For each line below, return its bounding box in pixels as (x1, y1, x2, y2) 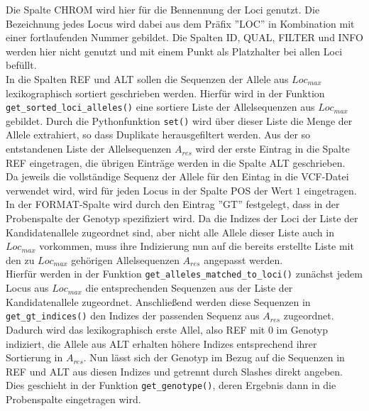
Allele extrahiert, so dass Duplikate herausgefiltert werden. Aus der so (6, 127, 311, 142)
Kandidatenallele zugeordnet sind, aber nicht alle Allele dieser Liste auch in (6, 224, 334, 239)
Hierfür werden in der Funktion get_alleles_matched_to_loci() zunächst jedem (6, 266, 363, 281)
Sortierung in (6, 350, 63, 365)
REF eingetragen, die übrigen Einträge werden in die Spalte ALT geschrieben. (6, 155, 346, 170)
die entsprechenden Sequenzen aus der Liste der (85, 280, 293, 295)
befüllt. (6, 57, 37, 72)
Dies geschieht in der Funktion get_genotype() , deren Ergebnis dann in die (6, 378, 336, 393)
